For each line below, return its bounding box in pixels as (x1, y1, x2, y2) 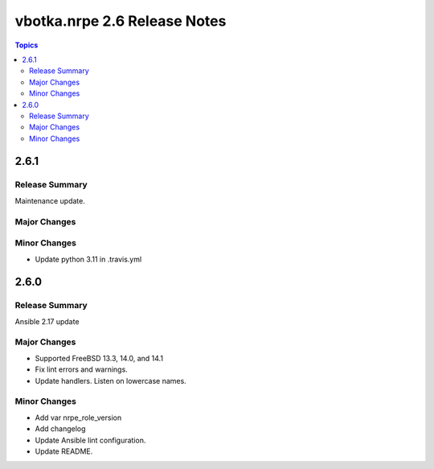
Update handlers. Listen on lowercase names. (35, 376, 186, 385)
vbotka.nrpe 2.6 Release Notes (14, 12, 227, 30)
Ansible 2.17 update (14, 316, 80, 326)
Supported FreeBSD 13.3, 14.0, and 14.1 (35, 353, 164, 363)
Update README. (35, 446, 93, 456)
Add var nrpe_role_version (35, 413, 122, 422)
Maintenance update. (14, 195, 86, 205)
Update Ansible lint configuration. (35, 435, 146, 445)
